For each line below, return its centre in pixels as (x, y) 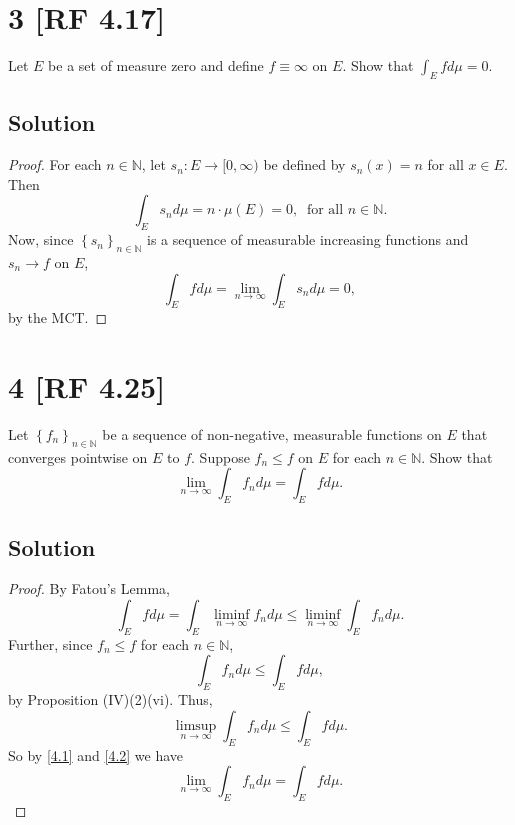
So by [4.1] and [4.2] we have (96, 754)
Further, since (50, 643)
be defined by (304, 164)
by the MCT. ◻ (58, 317)
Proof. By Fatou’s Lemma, (89, 588)
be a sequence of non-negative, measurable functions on (272, 434)
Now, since (41, 239)
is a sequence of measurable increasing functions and (308, 239)
